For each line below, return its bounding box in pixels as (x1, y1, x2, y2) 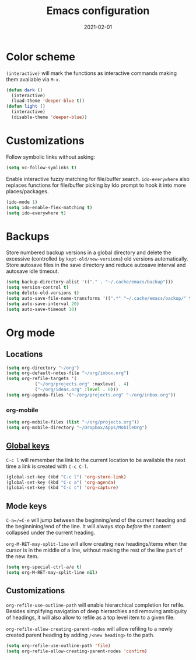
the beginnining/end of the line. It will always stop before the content (6, 523, 171, 530)
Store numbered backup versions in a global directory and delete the (6, 249, 171, 256)
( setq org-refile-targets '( (6, 376, 77, 382)
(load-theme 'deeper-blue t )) (11, 98, 85, 104)
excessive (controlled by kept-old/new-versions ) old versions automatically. (6, 255, 188, 262)
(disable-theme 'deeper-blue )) (11, 114, 87, 121)
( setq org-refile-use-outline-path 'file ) (6, 642, 111, 648)
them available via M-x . (6, 76, 60, 83)
